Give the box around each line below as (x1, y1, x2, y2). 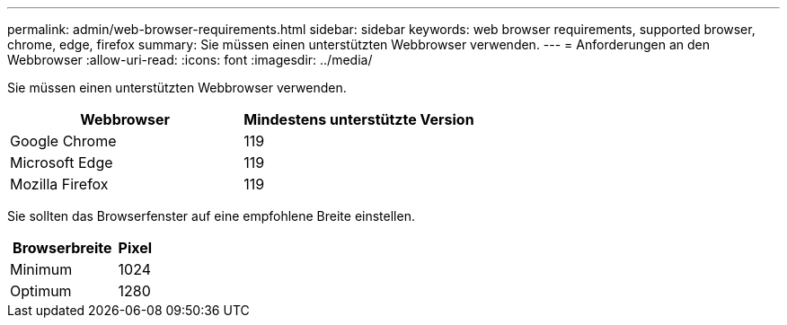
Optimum (10, 282, 72, 300)
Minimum (10, 260, 73, 278)
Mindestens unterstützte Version (243, 110, 474, 128)
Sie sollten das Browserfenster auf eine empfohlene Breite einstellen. (7, 208, 415, 224)
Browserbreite (13, 239, 112, 257)
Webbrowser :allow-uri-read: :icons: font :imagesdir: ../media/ (7, 52, 373, 67)
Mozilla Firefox (10, 175, 109, 193)
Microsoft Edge (10, 154, 113, 171)
